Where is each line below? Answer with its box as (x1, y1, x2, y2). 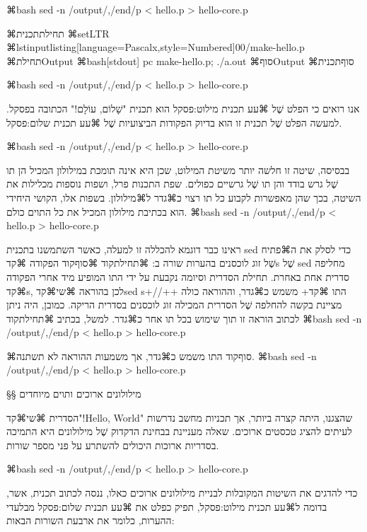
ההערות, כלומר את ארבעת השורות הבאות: (6, 513, 175, 528)
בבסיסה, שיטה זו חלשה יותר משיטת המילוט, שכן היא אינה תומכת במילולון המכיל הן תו (6, 162, 350, 177)
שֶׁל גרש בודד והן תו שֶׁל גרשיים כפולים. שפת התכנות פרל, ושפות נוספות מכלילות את (6, 176, 338, 191)
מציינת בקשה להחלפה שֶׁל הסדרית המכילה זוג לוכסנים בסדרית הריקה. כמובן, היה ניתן (6, 297, 342, 312)
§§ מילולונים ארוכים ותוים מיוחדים (6, 386, 141, 401)
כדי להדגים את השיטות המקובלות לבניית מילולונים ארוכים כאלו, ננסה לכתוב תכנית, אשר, (6, 485, 358, 500)
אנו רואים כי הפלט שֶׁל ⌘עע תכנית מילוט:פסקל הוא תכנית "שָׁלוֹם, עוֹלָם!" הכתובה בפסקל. (6, 100, 360, 115)
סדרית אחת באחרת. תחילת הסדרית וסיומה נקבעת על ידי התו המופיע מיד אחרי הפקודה (6, 269, 349, 284)
